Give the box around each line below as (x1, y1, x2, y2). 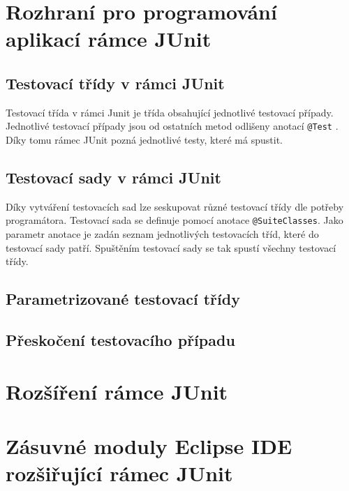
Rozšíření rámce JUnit (6, 377, 228, 405)
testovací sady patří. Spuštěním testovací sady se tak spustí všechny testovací (6, 240, 336, 255)
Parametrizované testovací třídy (6, 288, 240, 310)
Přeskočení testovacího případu (6, 329, 235, 351)
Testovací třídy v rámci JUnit (6, 72, 225, 93)
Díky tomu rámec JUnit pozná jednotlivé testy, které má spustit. (6, 133, 283, 147)
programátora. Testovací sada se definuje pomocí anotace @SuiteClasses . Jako (6, 213, 343, 227)
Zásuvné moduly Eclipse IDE (6, 431, 292, 460)
